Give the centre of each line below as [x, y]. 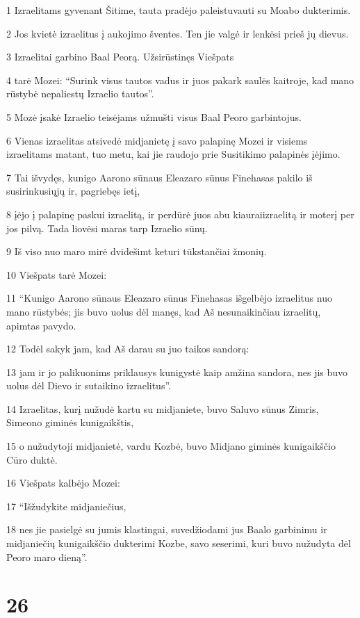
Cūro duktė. [32, 459]
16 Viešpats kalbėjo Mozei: [63, 483]
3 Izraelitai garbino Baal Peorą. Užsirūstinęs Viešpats [120, 57]
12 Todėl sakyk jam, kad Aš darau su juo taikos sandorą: [128, 349]
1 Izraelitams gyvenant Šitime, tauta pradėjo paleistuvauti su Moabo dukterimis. [179, 10]
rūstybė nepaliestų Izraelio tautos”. [80, 93]
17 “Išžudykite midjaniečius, [66, 506]
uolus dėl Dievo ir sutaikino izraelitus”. [89, 385]
